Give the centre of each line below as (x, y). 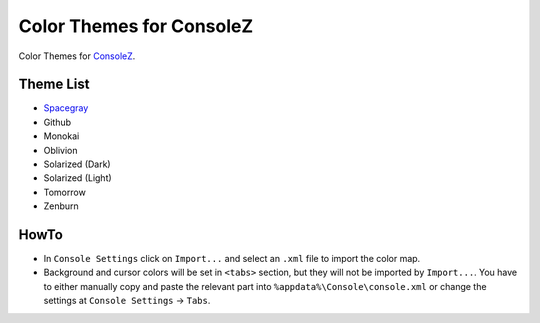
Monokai (61, 136)
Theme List (54, 84)
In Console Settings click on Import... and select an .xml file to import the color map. (232, 259)
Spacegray (66, 108)
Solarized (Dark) (77, 164)
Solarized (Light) (77, 178)
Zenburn (61, 206)
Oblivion (60, 150)
